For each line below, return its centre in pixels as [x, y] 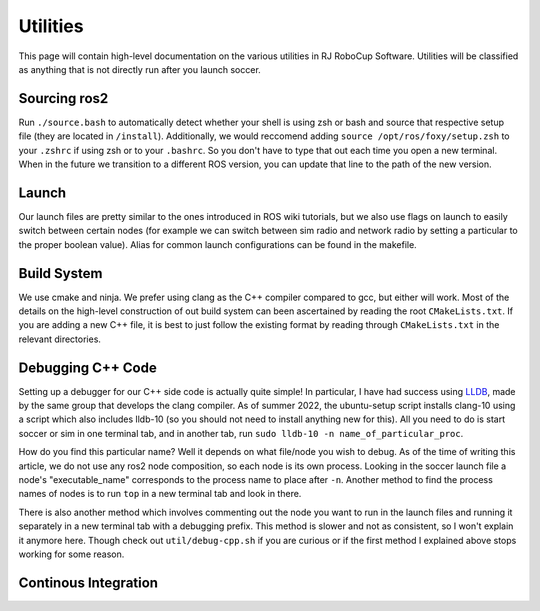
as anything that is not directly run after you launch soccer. [140, 69]
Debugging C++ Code [87, 367]
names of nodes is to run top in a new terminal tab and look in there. [160, 494]
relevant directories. [60, 339]
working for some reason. [71, 554]
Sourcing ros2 [63, 98]
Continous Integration [88, 582]
